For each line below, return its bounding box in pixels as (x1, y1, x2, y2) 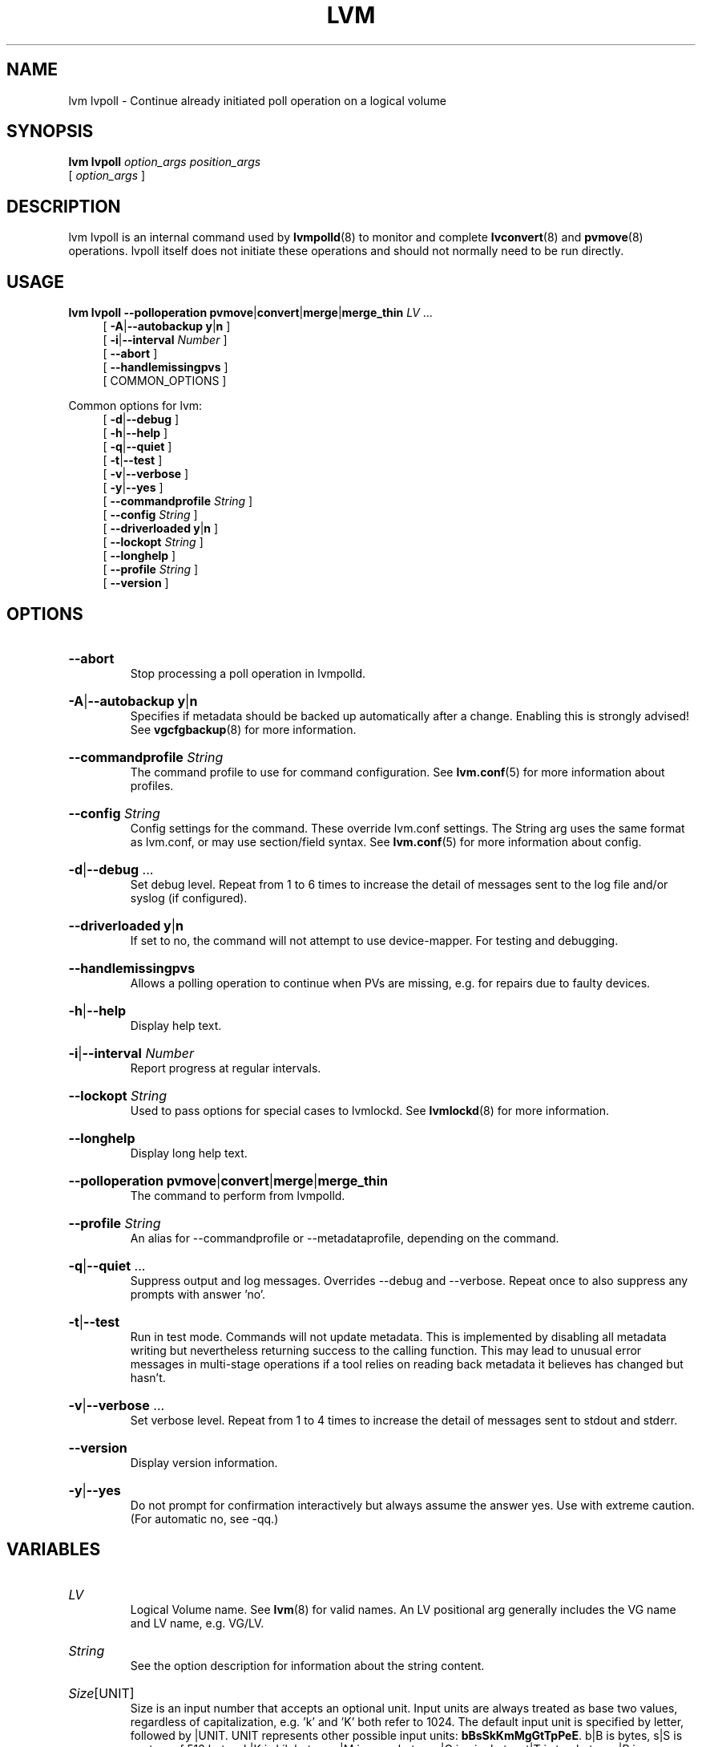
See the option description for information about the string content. (130, 1658, 485, 1672)
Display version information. (130, 1455, 278, 1469)
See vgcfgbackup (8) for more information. (130, 722, 357, 736)
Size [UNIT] (68, 1684, 135, 1701)
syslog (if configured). (130, 890, 248, 905)
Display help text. (130, 1018, 222, 1032)
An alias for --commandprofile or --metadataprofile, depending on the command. (130, 1230, 559, 1245)
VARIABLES (6, 1539, 101, 1560)
